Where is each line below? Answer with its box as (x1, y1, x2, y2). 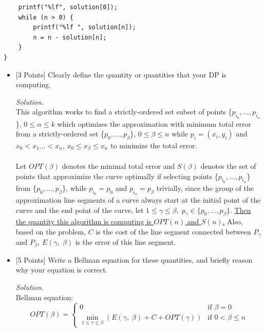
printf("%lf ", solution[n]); (33, 24, 136, 31)
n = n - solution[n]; (33, 33, 107, 41)
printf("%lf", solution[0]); (18, 4, 118, 11)
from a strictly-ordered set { (15, 128, 104, 139)
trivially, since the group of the (156, 182, 254, 193)
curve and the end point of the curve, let (15, 204, 144, 215)
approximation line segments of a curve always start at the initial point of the (15, 194, 261, 205)
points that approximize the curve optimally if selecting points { (15, 170, 218, 181)
